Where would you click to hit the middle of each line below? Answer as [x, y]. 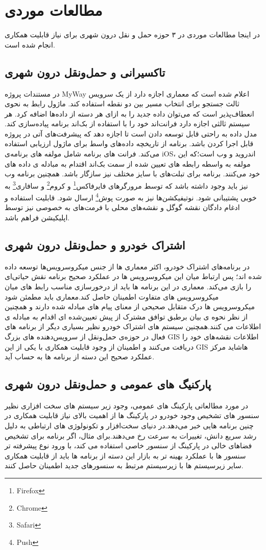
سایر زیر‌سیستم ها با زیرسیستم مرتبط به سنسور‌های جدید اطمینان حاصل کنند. [124, 465]
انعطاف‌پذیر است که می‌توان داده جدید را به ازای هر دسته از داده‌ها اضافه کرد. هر [129, 113]
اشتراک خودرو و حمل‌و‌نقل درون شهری [95, 245]
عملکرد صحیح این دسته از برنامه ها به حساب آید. [80, 357]
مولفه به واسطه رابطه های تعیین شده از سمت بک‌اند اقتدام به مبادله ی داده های [128, 163]
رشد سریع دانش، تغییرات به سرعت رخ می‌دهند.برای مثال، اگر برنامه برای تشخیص [131, 435]
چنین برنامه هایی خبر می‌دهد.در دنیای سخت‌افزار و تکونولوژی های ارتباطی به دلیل [129, 426]
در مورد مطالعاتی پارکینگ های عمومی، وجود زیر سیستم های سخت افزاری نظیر [126, 405]
